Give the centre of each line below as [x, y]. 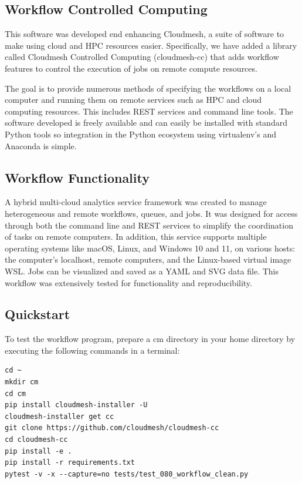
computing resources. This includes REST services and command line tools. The [149, 111]
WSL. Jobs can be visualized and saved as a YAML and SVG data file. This [142, 271]
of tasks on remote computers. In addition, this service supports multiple [136, 237]
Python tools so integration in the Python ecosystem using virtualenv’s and [140, 134]
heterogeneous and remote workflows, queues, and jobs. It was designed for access [151, 213]
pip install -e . [38, 451]
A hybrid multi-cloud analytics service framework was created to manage [136, 202]
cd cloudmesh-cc [36, 440]
